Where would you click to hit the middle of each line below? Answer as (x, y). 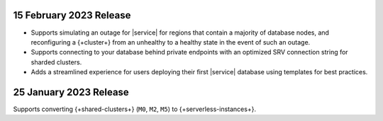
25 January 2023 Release (71, 92)
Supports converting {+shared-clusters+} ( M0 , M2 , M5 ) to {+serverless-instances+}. (135, 109)
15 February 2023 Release (72, 15)
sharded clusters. (56, 62)
